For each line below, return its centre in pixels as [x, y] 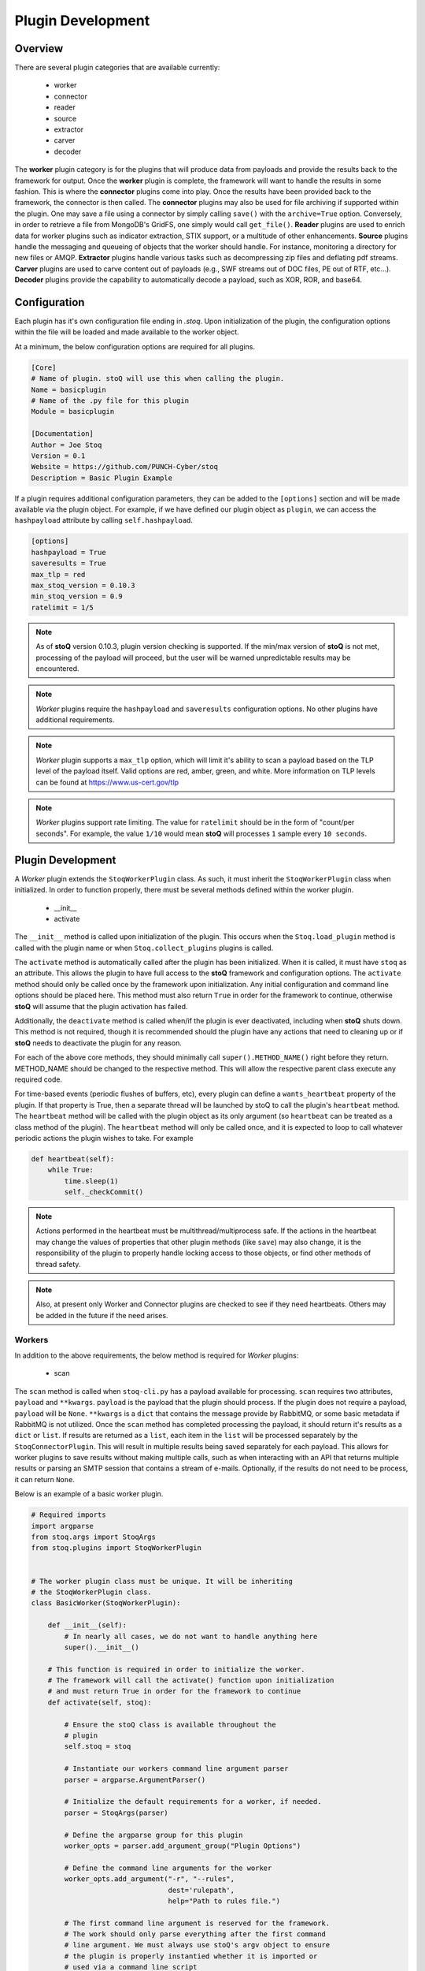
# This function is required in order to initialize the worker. [176, 1669]
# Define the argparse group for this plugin [153, 1835]
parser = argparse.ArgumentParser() [135, 1779]
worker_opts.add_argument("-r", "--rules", [150, 1879]
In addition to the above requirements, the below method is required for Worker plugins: [157, 1355]
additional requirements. [75, 720]
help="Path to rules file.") [224, 1901]
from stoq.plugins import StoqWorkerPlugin [116, 1548]
